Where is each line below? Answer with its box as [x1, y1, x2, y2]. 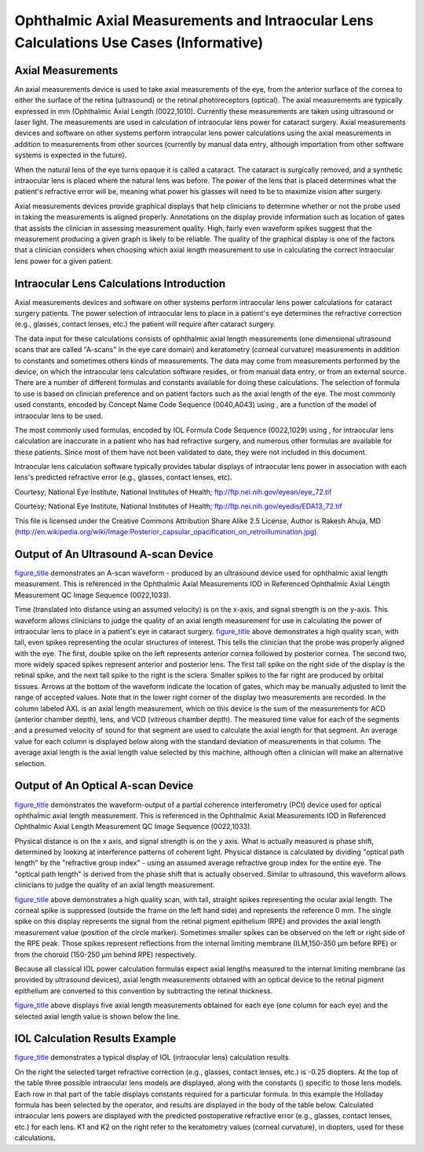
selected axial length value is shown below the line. [14, 1011, 181, 1021]
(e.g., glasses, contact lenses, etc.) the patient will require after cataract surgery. [14, 319, 276, 329]
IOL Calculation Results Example [14, 1032, 177, 1045]
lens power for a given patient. [14, 256, 114, 266]
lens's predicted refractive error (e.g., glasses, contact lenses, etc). [14, 472, 232, 482]
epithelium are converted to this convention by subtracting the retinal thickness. [14, 986, 273, 996]
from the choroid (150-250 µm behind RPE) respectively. [14, 949, 197, 959]
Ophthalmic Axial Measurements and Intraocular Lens [14, 12, 374, 29]
